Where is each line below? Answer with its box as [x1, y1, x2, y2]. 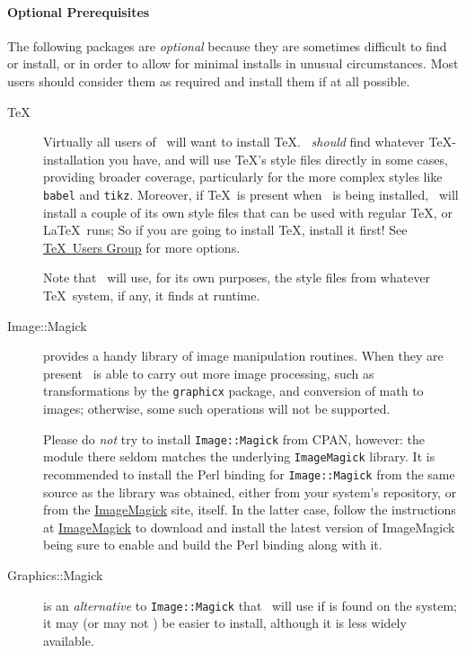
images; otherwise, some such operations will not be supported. [43, 399, 391, 418]
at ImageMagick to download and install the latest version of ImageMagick [43, 517, 455, 536]
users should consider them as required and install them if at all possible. [7, 71, 410, 90]
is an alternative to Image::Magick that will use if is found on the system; [43, 595, 458, 614]
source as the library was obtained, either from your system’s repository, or [43, 482, 457, 501]
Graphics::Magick [7, 565, 103, 584]
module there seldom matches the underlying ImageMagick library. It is [43, 447, 435, 466]
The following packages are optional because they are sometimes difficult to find [7, 36, 447, 55]
